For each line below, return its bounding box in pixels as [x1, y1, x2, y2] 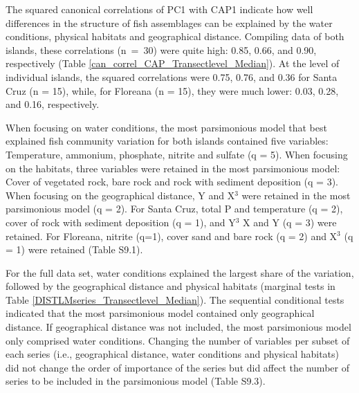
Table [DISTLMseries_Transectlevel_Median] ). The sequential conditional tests [6, 292, 344, 307]
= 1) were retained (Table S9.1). [6, 242, 143, 257]
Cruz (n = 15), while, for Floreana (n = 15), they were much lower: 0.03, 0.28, [6, 83, 339, 98]
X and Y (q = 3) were [243, 214, 337, 229]
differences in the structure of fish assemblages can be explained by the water [6, 15, 333, 30]
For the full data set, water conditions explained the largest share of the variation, [6, 265, 354, 280]
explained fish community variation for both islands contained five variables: [6, 134, 329, 148]
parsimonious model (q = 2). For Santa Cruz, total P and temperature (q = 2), [6, 201, 343, 216]
